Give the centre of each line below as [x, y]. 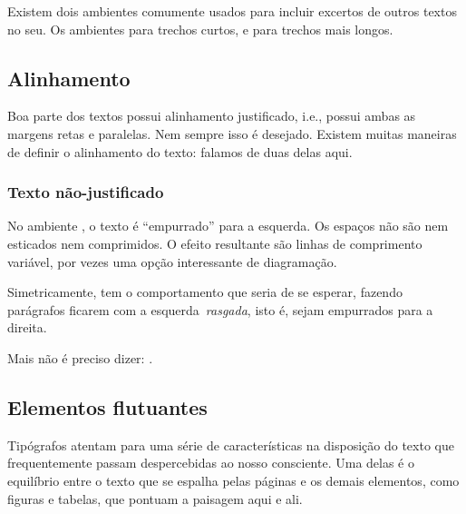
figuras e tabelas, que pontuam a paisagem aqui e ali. [155, 498]
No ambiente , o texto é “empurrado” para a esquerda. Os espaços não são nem [228, 226]
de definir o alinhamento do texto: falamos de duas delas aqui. [180, 151]
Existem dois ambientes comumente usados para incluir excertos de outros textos [232, 11]
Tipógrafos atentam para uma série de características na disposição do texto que [231, 445]
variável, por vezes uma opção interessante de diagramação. [172, 261]
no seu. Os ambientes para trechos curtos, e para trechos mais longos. [200, 29]
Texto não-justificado [86, 192]
